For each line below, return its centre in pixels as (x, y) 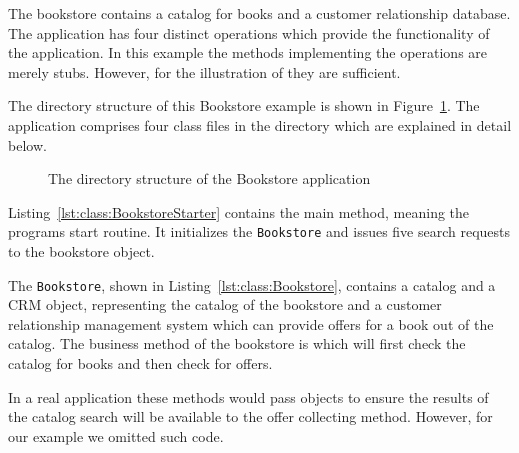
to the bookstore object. (81, 251)
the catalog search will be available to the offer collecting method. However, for (250, 416)
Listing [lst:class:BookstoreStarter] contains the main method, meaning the (239, 211)
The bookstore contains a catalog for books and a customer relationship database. (259, 13)
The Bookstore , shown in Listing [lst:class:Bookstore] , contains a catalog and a (252, 284)
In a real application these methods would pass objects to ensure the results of (248, 396)
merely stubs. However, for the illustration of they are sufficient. (204, 71)
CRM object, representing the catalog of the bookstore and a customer (225, 304)
